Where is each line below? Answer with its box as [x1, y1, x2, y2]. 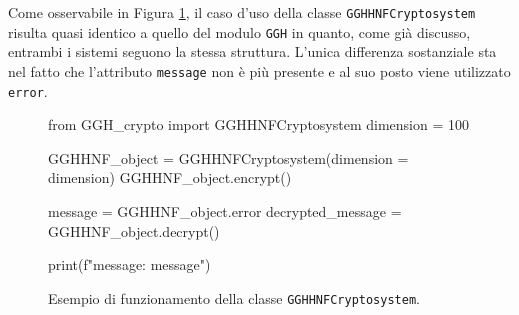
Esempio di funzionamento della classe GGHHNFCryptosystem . [48, 287, 420, 308]
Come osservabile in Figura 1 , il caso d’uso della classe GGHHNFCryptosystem [8, 2, 476, 22]
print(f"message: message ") [48, 254, 211, 275]
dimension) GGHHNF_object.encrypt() [48, 167, 292, 188]
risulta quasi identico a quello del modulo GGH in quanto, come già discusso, [8, 21, 471, 42]
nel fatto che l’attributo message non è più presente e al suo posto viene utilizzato [8, 60, 511, 81]
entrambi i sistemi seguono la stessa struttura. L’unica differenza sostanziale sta [8, 41, 497, 62]
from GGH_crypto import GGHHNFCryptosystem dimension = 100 [48, 114, 469, 135]
